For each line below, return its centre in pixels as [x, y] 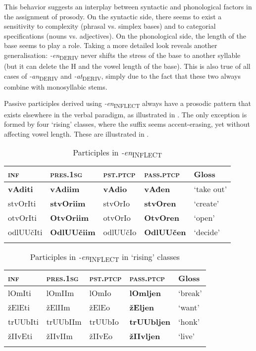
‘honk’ [189, 321]
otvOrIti [22, 217]
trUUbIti [23, 321]
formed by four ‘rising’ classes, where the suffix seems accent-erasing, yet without [127, 124]
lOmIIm [60, 293]
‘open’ [204, 217]
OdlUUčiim [73, 232]
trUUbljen [150, 321]
